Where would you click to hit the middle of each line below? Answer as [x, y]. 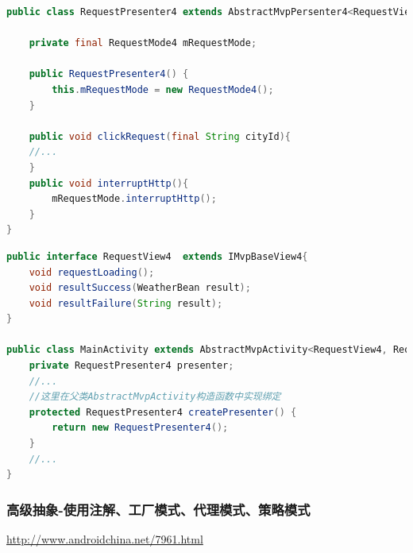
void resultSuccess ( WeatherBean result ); [140, 288]
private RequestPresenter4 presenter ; [131, 366]
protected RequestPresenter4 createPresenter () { [163, 412]
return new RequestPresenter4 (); [140, 428]
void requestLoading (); [92, 272]
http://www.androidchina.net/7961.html [105, 539]
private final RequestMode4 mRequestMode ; [143, 43]
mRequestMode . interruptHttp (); [134, 199]
